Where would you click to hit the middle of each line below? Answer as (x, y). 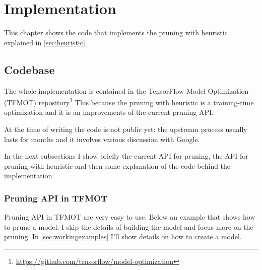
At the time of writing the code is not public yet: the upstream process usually (126, 129)
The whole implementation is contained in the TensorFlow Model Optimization (126, 90)
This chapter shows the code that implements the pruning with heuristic (116, 32)
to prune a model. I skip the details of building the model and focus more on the (129, 226)
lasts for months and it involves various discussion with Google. (102, 139)
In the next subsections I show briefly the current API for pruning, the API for (126, 156)
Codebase (29, 69)
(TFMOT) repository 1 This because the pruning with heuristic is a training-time (129, 102)
